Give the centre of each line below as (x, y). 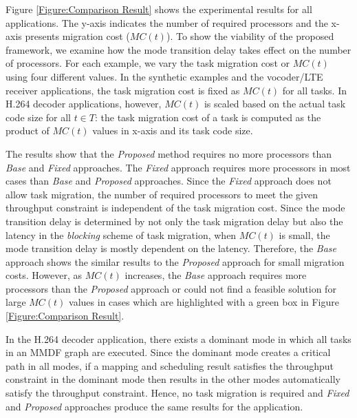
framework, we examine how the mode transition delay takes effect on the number (178, 49)
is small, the (304, 234)
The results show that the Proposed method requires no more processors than (169, 153)
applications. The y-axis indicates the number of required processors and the (167, 22)
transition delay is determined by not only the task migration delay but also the (174, 221)
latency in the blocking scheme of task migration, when (121, 234)
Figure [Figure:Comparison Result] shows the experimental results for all (159, 9)
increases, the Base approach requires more (216, 275)
